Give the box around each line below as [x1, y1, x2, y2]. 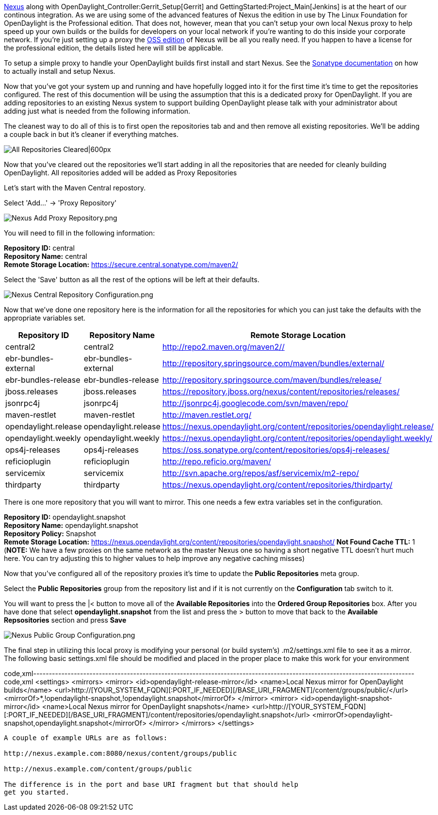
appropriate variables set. [4, 314, 86, 322]
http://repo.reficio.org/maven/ [162, 457, 271, 466]
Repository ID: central [4, 244, 75, 252]
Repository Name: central [4, 252, 87, 260]
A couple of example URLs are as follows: [4, 734, 168, 742]
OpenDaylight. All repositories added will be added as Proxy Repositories [4, 169, 237, 177]
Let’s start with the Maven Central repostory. [4, 184, 146, 192]
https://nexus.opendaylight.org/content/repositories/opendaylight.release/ [162, 422, 434, 431]
